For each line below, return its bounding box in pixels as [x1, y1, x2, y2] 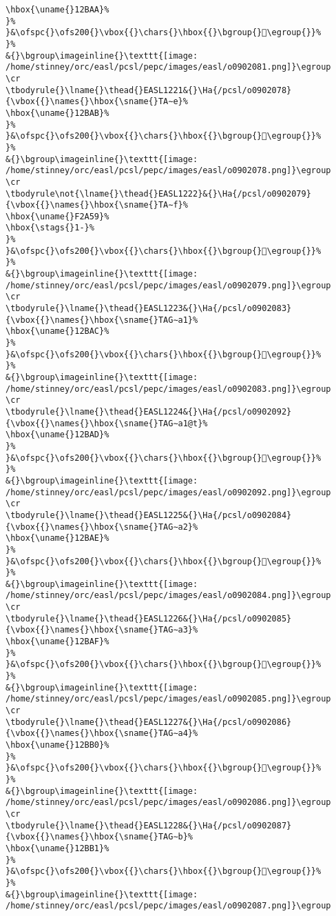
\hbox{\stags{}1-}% [6, 223, 94, 233]
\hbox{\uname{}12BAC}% [6, 326, 109, 337]
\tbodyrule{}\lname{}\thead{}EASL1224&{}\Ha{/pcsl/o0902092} [6, 406, 292, 417]
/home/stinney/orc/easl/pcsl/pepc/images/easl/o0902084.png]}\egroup [6, 590, 331, 601]
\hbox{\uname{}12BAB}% [6, 108, 109, 118]
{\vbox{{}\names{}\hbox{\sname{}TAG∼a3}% [6, 625, 198, 635]
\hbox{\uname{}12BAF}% [6, 637, 109, 647]
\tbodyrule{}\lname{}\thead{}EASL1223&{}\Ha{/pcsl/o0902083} [6, 303, 292, 314]
